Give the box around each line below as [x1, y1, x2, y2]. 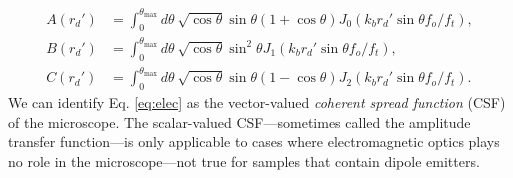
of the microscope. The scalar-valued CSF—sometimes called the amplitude [8, 111, 471, 132]
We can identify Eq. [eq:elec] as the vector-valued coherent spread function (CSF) [8, 91, 506, 112]
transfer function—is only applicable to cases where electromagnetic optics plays [8, 131, 500, 152]
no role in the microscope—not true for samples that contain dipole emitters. [8, 150, 480, 171]
